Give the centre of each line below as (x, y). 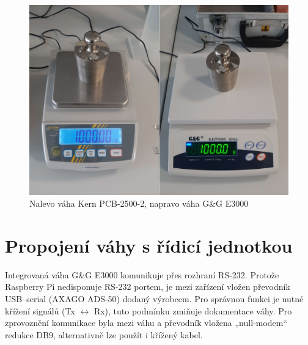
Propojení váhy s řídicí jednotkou (149, 245)
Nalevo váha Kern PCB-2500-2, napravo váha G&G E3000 (139, 203)
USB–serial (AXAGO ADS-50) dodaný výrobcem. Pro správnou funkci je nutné (154, 299)
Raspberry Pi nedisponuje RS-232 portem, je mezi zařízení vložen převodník (148, 287)
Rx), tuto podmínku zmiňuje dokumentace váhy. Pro (193, 310)
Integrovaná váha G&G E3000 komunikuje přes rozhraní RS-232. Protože (142, 274)
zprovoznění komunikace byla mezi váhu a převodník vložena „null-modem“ (146, 323)
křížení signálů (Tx (40, 310)
